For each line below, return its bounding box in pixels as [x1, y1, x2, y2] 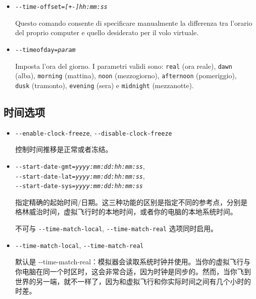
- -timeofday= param [15, 46, 76, 53]
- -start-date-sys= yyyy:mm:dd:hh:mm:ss [15, 183, 143, 190]
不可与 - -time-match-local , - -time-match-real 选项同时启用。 [15, 223, 218, 234]
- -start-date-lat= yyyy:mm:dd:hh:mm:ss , [15, 170, 145, 181]
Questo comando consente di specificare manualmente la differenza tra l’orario [15, 17, 253, 28]
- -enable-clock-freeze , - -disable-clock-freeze [15, 127, 172, 138]
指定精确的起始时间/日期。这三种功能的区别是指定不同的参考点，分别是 [15, 197, 248, 207]
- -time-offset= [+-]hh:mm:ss [15, 3, 107, 10]
